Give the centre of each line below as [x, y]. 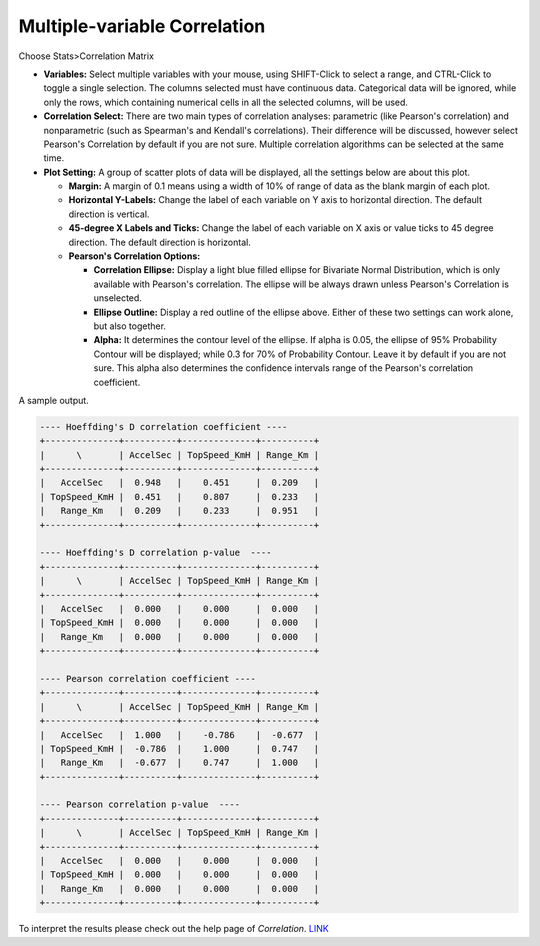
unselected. [117, 298]
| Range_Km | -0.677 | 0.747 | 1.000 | [179, 763]
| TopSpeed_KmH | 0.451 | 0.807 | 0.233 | [179, 496]
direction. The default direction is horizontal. [160, 242]
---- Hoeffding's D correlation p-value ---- [155, 553]
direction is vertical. [109, 214]
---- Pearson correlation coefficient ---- [148, 678]
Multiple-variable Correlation [142, 26]
